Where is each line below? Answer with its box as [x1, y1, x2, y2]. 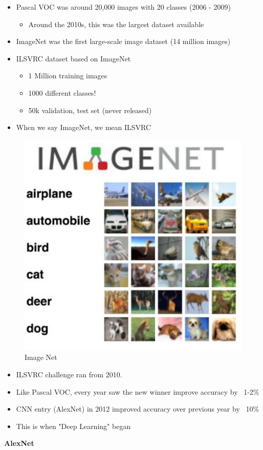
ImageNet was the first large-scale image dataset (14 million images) [16, 36, 231, 47]
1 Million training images [28, 70, 107, 81]
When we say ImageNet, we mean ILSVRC [16, 122, 151, 133]
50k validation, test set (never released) [28, 104, 152, 115]
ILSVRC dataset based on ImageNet [16, 53, 131, 63]
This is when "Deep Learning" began [16, 420, 131, 431]
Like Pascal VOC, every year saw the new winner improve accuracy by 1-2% [16, 386, 259, 397]
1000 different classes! [28, 87, 96, 98]
